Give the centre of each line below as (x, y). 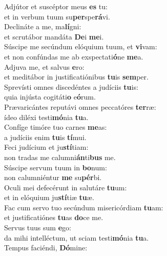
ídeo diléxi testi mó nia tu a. (46, 117)
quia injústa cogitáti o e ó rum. (50, 97)
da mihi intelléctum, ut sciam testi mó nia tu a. (77, 237)
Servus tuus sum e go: (38, 228)
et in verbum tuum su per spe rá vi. (57, 16)
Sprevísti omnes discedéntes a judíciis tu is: (71, 86)
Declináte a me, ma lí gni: (43, 26)
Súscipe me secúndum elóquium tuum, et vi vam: (81, 46)
